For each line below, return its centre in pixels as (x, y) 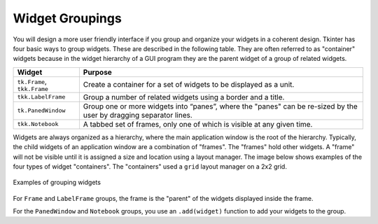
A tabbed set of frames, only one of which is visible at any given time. (198, 124)
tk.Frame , (32, 81)
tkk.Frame (33, 89)
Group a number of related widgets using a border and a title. (184, 97)
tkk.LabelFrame (41, 97)
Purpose (97, 72)
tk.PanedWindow (41, 111)
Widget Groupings (67, 18)
